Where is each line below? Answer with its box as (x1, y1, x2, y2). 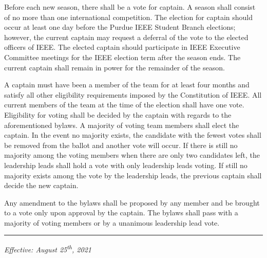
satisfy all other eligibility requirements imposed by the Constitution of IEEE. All (4, 89, 262, 100)
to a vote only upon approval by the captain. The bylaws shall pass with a (4, 207, 238, 218)
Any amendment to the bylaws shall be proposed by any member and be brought (4, 197, 260, 208)
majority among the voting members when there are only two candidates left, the (4, 150, 260, 160)
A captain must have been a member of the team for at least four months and (4, 79, 250, 90)
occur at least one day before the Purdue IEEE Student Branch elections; (4, 22, 236, 32)
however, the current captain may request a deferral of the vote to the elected (4, 31, 249, 42)
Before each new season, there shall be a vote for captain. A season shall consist (4, 2, 256, 12)
